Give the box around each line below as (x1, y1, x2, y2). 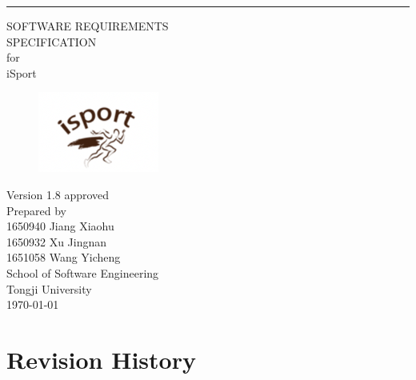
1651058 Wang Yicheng (6, 249, 121, 266)
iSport (6, 64, 37, 81)
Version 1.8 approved (6, 186, 110, 202)
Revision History (6, 342, 196, 375)
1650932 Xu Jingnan (6, 233, 107, 250)
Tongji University (6, 280, 92, 297)
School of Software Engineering (6, 264, 159, 281)
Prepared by (6, 202, 66, 218)
